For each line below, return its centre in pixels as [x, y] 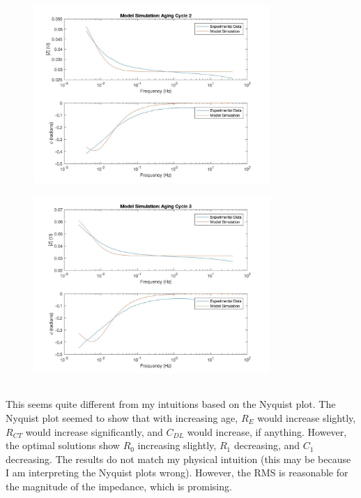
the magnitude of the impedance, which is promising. [119, 486]
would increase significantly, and [94, 431]
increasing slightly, [177, 445]
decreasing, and [267, 445]
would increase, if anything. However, [267, 431]
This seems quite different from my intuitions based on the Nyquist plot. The [171, 404]
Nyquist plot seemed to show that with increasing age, [122, 417]
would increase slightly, [307, 417]
